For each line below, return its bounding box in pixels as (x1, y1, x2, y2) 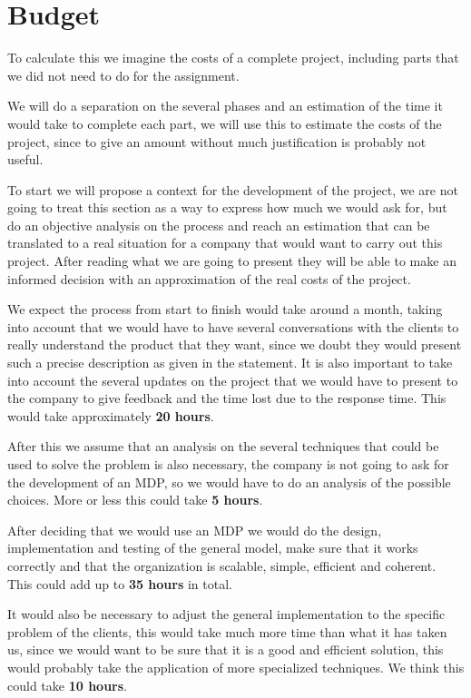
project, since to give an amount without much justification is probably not (7, 132, 427, 151)
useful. (7, 150, 44, 169)
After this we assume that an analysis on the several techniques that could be (7, 437, 439, 456)
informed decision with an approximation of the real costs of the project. (7, 269, 411, 288)
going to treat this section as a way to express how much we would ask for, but (7, 198, 447, 217)
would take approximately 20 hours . (7, 406, 214, 425)
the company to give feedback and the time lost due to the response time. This (7, 388, 446, 408)
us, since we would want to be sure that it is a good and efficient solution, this (7, 640, 444, 659)
